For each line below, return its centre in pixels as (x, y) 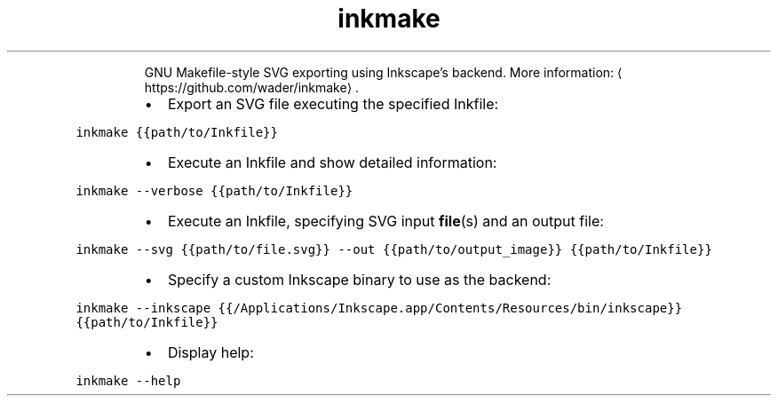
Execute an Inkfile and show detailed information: (332, 162)
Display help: (210, 352)
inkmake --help (128, 380)
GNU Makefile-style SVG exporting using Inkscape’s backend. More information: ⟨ (383, 72)
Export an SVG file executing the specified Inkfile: (333, 103)
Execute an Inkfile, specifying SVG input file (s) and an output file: (385, 221)
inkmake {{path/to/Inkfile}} (177, 132)
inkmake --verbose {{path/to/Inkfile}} (214, 190)
